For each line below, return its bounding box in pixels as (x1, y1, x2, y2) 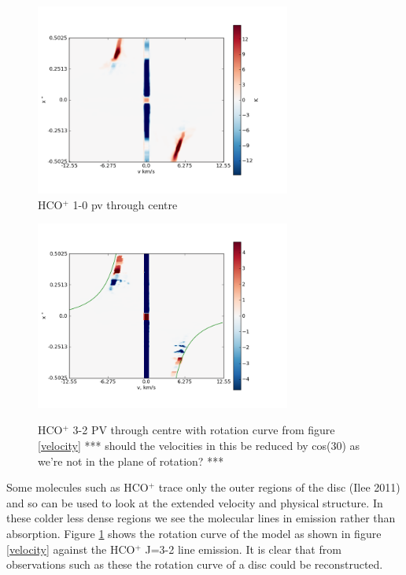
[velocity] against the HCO (6, 540, 135, 557)
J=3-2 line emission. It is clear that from (145, 540, 341, 557)
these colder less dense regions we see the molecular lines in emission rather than (6, 510, 396, 526)
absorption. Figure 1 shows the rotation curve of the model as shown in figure (6, 525, 382, 542)
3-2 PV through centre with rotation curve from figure (72, 422, 335, 438)
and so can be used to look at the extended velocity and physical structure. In (6, 494, 383, 510)
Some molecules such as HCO (6, 479, 149, 496)
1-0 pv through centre (72, 196, 178, 212)
